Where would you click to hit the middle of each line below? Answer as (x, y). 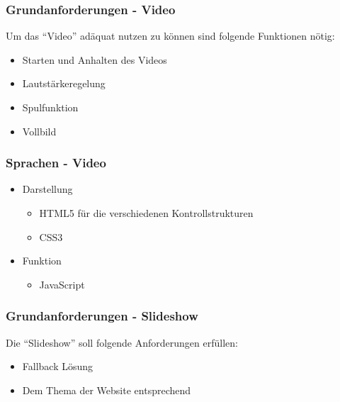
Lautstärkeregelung (64, 83)
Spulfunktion (50, 107)
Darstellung (47, 189)
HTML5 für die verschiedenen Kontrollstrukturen (146, 213)
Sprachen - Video (56, 163)
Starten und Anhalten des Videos (95, 59)
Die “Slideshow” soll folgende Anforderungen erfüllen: (122, 342)
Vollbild (39, 131)
